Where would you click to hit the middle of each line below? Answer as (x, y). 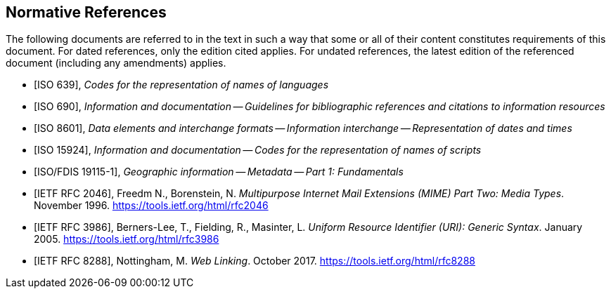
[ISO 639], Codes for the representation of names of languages (181, 85)
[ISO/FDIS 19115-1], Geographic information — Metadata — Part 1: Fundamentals (219, 172)
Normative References (86, 12)
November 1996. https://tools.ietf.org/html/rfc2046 (151, 206)
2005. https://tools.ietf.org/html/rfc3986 (127, 239)
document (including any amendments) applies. (116, 63)
